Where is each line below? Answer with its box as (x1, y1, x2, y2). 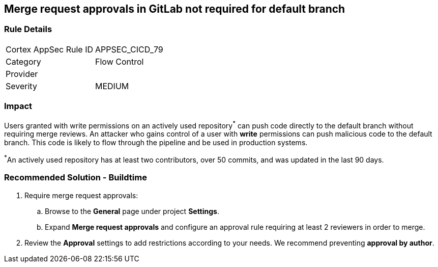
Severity (6, 81, 37, 91)
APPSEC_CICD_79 (95, 44, 163, 55)
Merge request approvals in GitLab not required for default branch (4, 3, 345, 15)
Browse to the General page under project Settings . (45, 206, 219, 216)
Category (6, 56, 41, 67)
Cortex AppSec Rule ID (6, 44, 94, 55)
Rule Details (4, 24, 52, 35)
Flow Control (95, 56, 144, 67)
